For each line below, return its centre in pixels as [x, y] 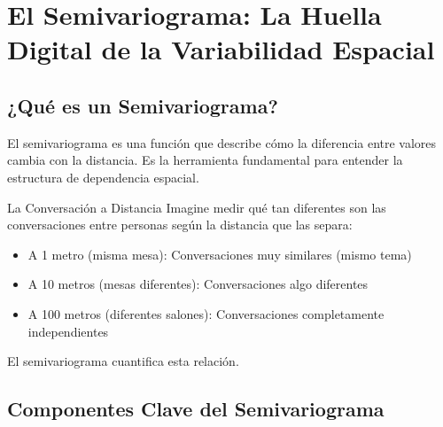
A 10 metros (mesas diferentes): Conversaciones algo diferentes [198, 284]
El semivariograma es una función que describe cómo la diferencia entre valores [222, 142]
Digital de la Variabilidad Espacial [221, 49]
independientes [68, 331]
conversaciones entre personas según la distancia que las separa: [180, 225]
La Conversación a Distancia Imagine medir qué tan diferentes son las [197, 207]
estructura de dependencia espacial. [103, 177]
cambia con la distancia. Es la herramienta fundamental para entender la [205, 160]
